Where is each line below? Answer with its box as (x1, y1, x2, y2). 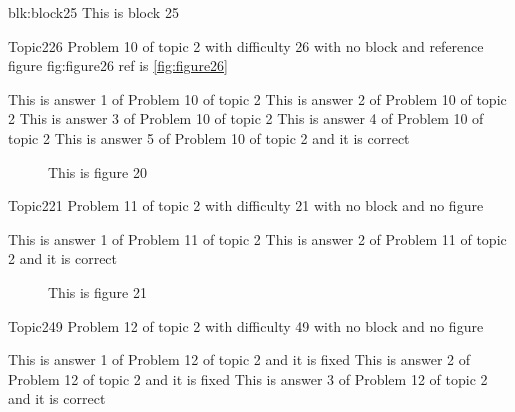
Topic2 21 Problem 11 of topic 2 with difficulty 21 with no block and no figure (8, 195, 484, 216)
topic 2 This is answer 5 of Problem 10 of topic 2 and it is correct (8, 127, 410, 148)
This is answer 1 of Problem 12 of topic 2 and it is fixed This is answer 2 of (8, 349, 471, 370)
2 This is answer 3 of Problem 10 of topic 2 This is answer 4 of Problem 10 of (8, 108, 484, 129)
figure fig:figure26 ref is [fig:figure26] (8, 55, 228, 76)
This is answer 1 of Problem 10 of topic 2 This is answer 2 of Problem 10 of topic (8, 88, 507, 109)
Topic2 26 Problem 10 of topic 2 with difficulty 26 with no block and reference (8, 35, 484, 56)
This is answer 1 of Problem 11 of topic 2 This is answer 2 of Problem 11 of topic (8, 228, 507, 249)
